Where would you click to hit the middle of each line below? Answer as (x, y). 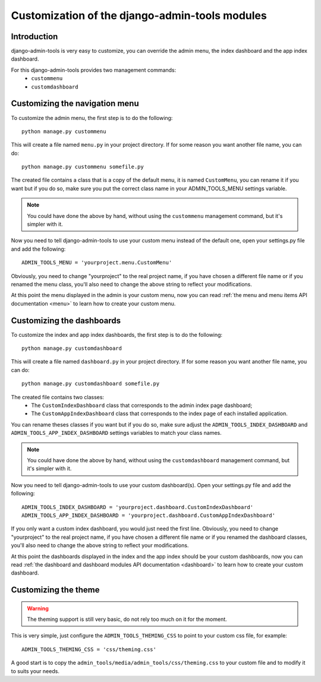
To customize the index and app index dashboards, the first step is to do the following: (117, 334)
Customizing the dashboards (66, 321)
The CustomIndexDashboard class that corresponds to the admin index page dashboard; (142, 405)
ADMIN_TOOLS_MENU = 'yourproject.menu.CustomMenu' (97, 263)
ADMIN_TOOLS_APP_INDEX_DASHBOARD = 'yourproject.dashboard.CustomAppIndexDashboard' (149, 515)
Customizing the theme (55, 590)
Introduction (34, 37)
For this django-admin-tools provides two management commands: (94, 70)
